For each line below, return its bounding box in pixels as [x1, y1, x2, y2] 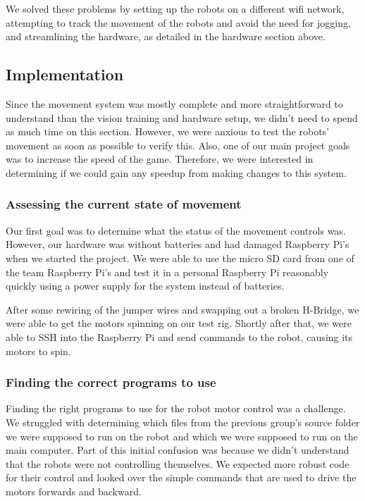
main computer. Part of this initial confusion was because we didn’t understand [6, 443, 349, 457]
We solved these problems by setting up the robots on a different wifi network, [6, 1, 345, 16]
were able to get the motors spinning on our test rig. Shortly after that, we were [6, 316, 352, 330]
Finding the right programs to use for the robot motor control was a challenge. [6, 401, 346, 416]
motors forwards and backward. [6, 483, 142, 498]
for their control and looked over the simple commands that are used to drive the [6, 470, 357, 485]
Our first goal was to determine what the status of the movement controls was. [6, 223, 346, 237]
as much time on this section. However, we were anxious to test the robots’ [6, 124, 329, 139]
